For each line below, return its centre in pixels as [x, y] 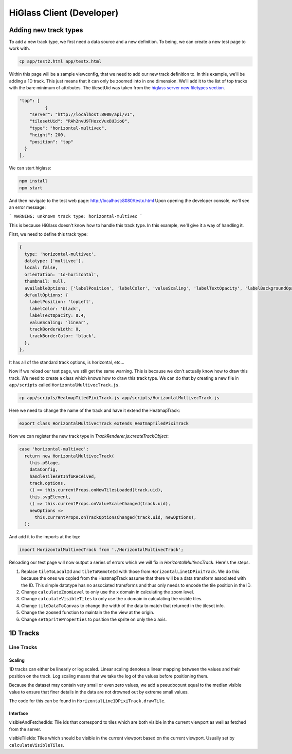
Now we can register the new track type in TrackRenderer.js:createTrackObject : [89, 436]
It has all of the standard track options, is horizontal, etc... [67, 362]
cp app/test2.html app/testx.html [60, 61]
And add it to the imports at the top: [45, 537]
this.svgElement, [50, 497]
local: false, [41, 268]
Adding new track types [46, 30]
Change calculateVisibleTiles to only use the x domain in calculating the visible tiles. [112, 599]
